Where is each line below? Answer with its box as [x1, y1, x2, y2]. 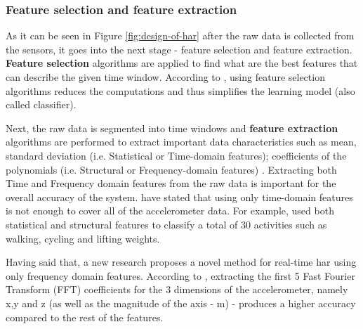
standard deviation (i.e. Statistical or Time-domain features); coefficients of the [6, 148, 347, 162]
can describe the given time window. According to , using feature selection [6, 70, 325, 84]
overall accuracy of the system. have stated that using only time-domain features [6, 189, 353, 204]
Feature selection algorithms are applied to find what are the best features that [6, 56, 358, 70]
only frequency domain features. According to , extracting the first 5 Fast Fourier [6, 268, 355, 283]
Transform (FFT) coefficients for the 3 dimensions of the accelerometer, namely [6, 282, 348, 297]
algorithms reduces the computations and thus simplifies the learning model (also [6, 83, 355, 98]
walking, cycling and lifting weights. [6, 231, 160, 245]
